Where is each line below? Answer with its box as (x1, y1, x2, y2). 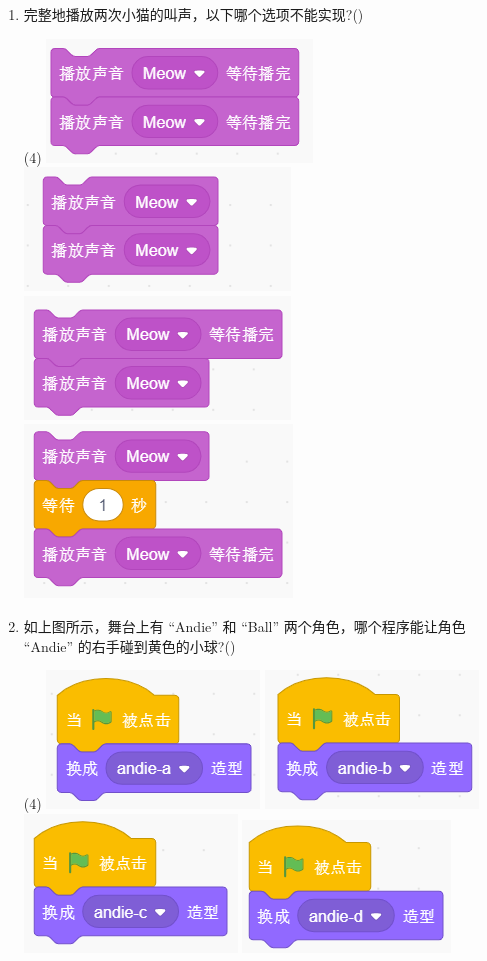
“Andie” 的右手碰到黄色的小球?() (23, 635, 236, 656)
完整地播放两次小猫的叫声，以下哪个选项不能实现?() (23, 4, 364, 24)
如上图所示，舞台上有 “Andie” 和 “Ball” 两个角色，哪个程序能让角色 (23, 615, 466, 636)
